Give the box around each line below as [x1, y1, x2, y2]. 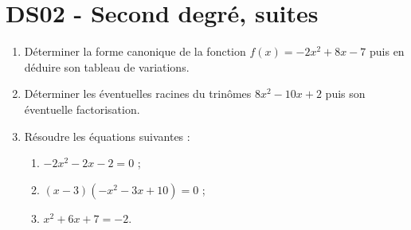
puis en [370, 43, 405, 60]
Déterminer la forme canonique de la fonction [24, 43, 246, 60]
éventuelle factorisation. [24, 100, 140, 117]
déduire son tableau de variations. [24, 58, 190, 75]
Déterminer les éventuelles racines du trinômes [24, 85, 252, 102]
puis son [325, 85, 366, 102]
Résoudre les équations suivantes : [24, 127, 190, 144]
